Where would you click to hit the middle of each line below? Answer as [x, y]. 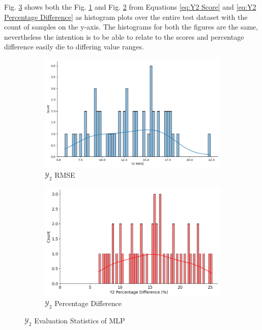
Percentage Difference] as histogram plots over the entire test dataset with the [126, 17]
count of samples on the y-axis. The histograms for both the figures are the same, [131, 27]
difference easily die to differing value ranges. [74, 47]
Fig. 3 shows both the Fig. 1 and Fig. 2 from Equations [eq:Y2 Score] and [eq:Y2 [130, 7]
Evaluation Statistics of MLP [80, 321]
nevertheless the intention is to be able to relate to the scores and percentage [124, 36]
